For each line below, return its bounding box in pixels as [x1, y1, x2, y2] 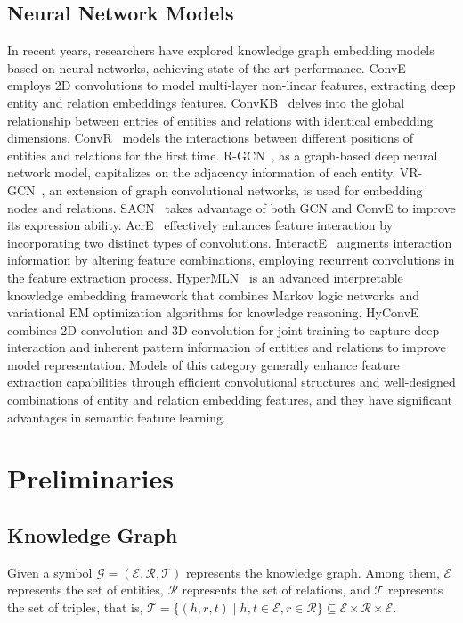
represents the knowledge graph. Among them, [185, 562, 440, 581]
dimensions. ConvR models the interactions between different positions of [7, 128, 414, 147]
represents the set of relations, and [182, 580, 370, 599]
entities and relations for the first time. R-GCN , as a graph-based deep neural [7, 145, 438, 164]
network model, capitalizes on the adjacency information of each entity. [7, 163, 396, 182]
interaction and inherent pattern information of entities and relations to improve [7, 338, 446, 357]
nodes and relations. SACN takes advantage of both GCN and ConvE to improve [7, 198, 456, 217]
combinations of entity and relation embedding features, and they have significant [7, 390, 453, 409]
